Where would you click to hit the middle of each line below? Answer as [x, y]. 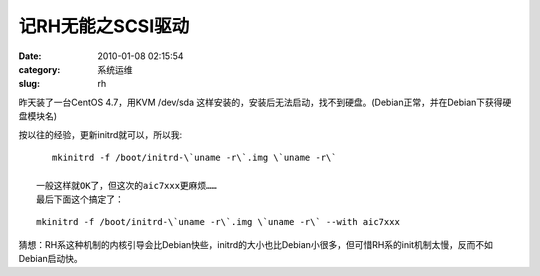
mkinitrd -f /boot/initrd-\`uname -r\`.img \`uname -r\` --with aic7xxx [218, 222]
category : [39, 69]
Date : [30, 56]
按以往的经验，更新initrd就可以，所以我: [100, 134]
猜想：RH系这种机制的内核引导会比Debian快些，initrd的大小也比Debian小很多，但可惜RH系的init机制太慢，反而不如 [256, 244]
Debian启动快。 [51, 259]
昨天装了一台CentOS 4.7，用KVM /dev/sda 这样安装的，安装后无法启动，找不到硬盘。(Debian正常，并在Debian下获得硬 [265, 102]
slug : [29, 84]
